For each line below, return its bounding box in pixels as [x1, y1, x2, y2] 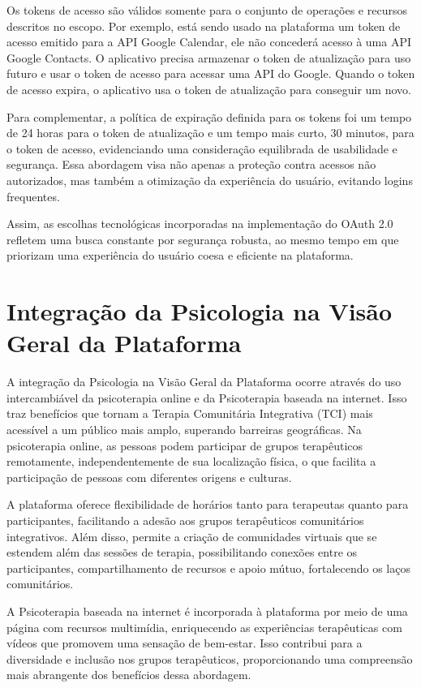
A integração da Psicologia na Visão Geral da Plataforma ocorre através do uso [6, 373, 402, 390]
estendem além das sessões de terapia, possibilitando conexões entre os [6, 544, 358, 561]
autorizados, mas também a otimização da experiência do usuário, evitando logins [6, 171, 413, 188]
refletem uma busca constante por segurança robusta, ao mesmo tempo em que [6, 230, 399, 247]
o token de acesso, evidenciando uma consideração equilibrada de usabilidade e [6, 140, 397, 157]
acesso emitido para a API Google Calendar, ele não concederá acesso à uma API [6, 33, 411, 50]
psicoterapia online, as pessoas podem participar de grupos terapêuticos [6, 436, 363, 454]
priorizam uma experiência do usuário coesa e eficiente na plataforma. [6, 247, 354, 264]
